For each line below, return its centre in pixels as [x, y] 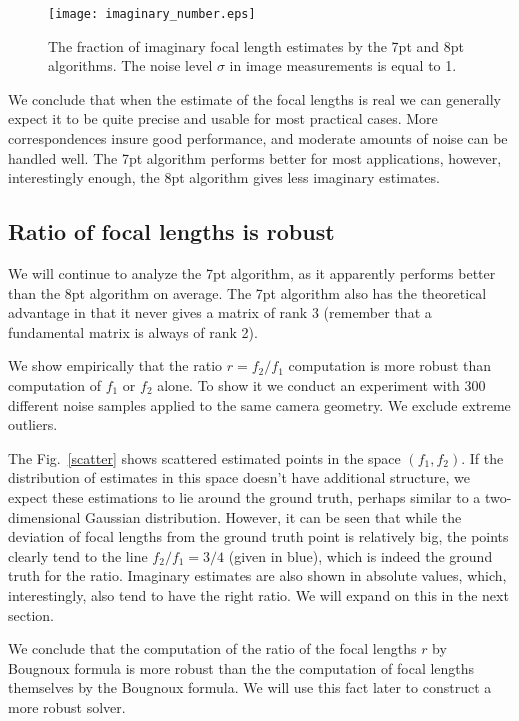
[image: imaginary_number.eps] [152, 14]
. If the [482, 457]
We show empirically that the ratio [115, 365]
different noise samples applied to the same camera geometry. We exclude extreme [259, 404]
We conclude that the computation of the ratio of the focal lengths [212, 648]
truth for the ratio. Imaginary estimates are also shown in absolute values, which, [257, 575]
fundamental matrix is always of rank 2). [133, 331]
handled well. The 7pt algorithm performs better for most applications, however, [255, 157]
